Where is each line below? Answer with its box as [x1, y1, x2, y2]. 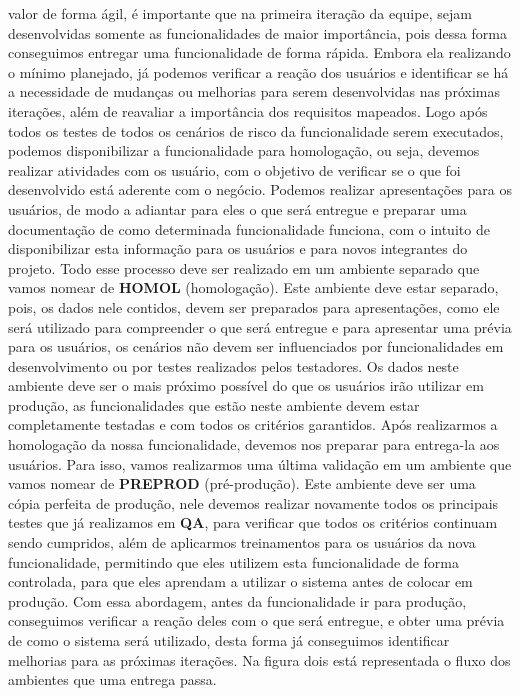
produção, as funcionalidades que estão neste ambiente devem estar [8, 394, 420, 415]
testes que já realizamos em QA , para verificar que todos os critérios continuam [8, 512, 498, 533]
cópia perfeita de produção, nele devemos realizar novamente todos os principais [8, 492, 499, 513]
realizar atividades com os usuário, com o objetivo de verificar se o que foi [8, 159, 461, 180]
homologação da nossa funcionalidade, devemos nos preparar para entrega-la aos [8, 434, 500, 455]
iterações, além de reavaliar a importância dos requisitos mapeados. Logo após [8, 100, 488, 121]
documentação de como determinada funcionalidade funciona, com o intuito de [8, 218, 490, 239]
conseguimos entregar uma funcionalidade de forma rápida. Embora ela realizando [8, 42, 511, 63]
